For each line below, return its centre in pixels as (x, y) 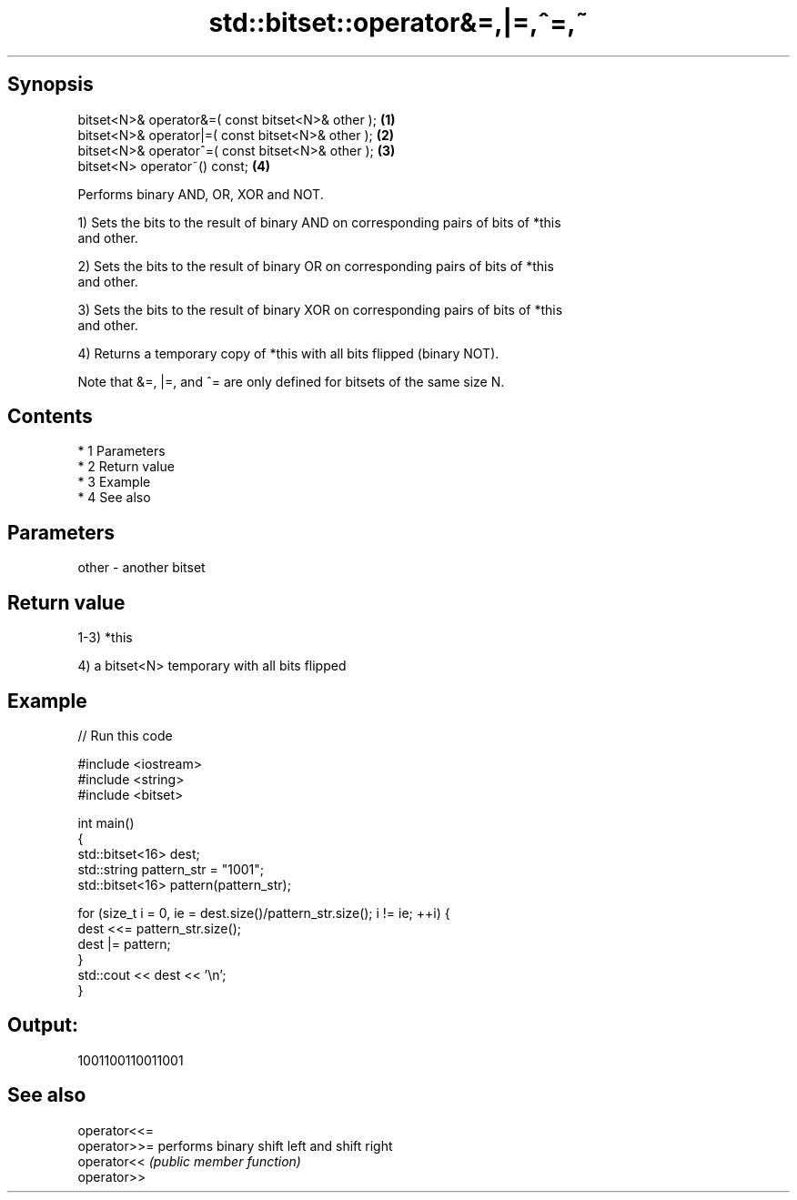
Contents (50, 417)
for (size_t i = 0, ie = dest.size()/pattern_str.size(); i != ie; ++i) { (264, 913)
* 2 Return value (126, 467)
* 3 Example (114, 482)
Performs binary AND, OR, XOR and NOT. (201, 194)
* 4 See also (114, 498)
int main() (106, 822)
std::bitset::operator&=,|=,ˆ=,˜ (398, 23)
